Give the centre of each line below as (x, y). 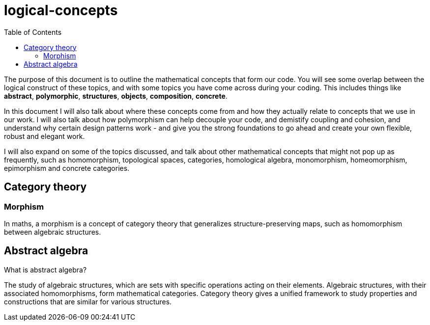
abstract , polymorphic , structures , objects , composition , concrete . (116, 96)
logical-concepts (61, 10)
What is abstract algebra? (45, 270)
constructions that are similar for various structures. (88, 301)
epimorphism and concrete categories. (67, 168)
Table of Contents (33, 32)
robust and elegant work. (44, 136)
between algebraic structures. (53, 232)
